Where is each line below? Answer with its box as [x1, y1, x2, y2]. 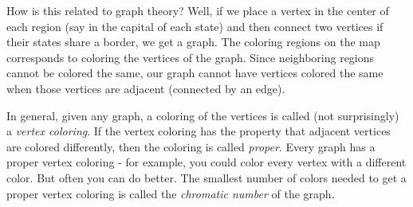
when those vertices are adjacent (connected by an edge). [6, 80, 285, 96]
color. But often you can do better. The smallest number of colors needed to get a [6, 169, 407, 186]
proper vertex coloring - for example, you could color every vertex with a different [6, 154, 407, 170]
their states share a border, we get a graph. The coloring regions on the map [6, 33, 380, 50]
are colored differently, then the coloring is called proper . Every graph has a [6, 138, 376, 154]
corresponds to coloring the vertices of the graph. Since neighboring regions [6, 49, 375, 65]
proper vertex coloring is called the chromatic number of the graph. [6, 185, 335, 201]
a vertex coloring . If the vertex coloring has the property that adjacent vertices [6, 123, 391, 139]
